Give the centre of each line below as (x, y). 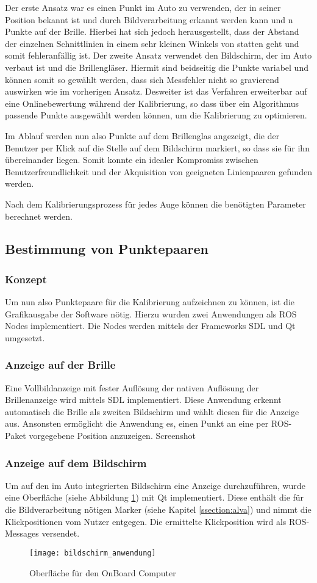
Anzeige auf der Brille (60, 365)
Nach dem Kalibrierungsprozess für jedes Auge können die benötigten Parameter (155, 204)
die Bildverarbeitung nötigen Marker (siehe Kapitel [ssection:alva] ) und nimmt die (158, 509)
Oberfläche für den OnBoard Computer (103, 572)
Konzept (26, 279)
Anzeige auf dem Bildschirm (76, 462)
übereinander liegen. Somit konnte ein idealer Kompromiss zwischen (132, 160)
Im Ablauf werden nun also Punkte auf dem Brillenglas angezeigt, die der (142, 135)
